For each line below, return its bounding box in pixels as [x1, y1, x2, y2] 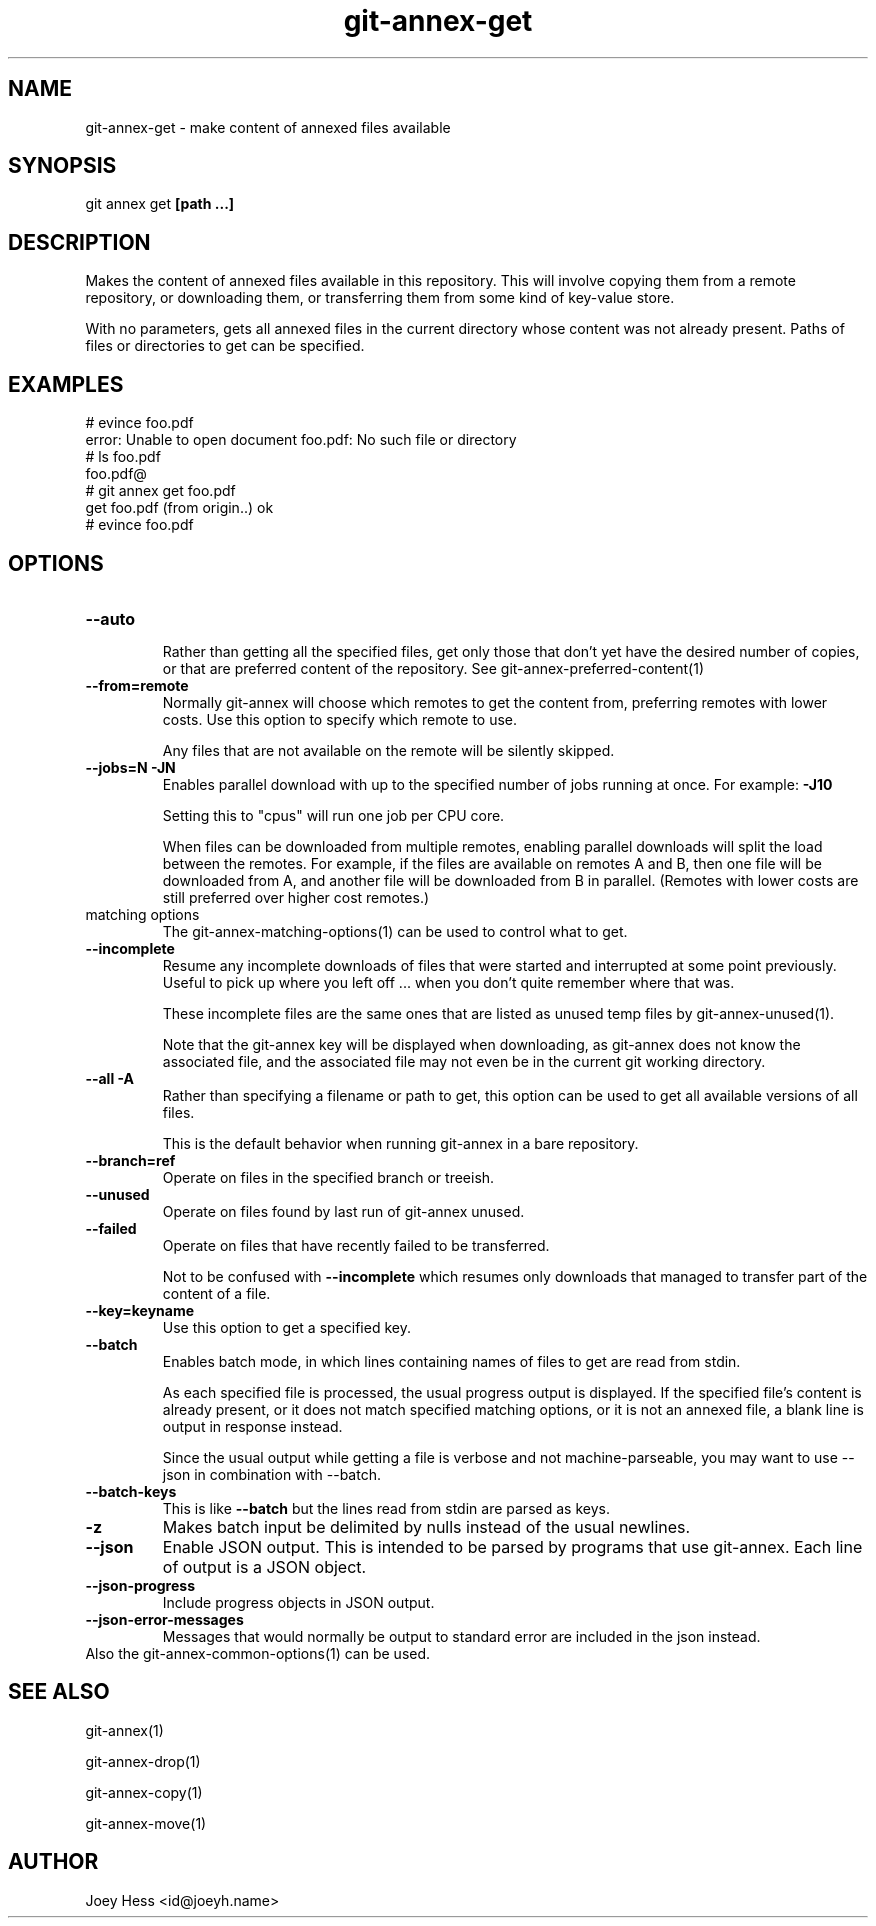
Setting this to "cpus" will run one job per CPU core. [162, 806, 505, 824]
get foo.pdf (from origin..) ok [85, 499, 274, 517]
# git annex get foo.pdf [85, 482, 236, 500]
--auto [85, 608, 136, 629]
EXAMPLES [8, 371, 124, 397]
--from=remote [85, 676, 189, 694]
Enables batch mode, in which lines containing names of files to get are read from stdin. [162, 1352, 741, 1370]
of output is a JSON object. [162, 1556, 367, 1577]
